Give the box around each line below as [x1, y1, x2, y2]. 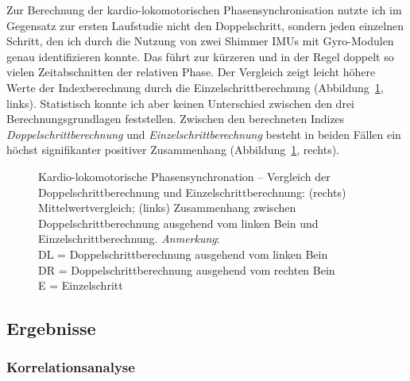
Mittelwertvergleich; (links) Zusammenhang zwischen [38, 199, 296, 216]
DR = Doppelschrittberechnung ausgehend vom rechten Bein [38, 261, 335, 278]
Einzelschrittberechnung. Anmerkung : [38, 230, 220, 247]
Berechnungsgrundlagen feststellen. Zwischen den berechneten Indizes [6, 110, 345, 127]
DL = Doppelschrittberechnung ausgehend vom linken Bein [38, 245, 328, 262]
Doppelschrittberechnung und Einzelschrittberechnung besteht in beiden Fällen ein [6, 125, 401, 142]
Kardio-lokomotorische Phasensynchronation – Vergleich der [38, 167, 331, 184]
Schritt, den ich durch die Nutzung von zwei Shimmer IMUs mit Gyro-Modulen [6, 33, 394, 49]
